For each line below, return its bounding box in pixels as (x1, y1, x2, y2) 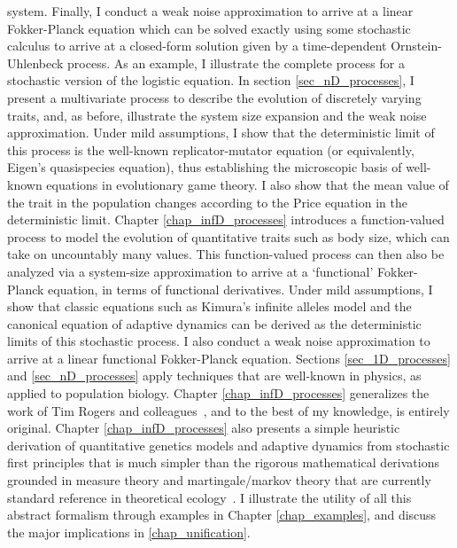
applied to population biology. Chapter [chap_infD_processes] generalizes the (7, 384, 430, 403)
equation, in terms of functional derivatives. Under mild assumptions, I (48, 279, 433, 298)
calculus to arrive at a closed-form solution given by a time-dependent (7, 36, 387, 55)
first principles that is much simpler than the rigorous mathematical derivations (7, 453, 439, 472)
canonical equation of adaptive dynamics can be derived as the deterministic (7, 314, 422, 333)
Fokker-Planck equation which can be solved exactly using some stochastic (7, 19, 411, 37)
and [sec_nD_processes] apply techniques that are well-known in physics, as (7, 366, 422, 385)
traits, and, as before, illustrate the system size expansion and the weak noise (7, 106, 427, 124)
